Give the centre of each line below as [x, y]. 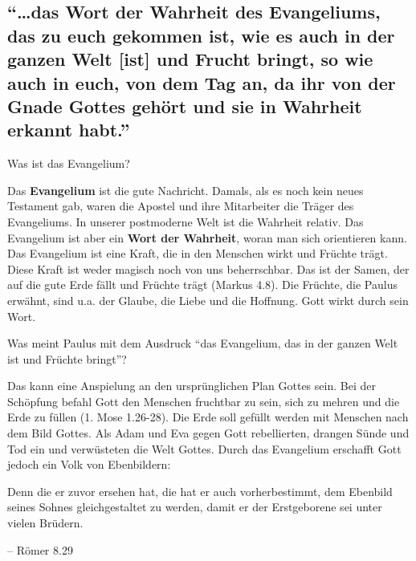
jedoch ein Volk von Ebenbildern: [89, 464]
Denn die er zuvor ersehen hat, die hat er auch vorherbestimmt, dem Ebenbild [200, 491]
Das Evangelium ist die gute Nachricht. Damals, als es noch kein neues [186, 190]
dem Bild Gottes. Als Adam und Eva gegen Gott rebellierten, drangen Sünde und [208, 433]
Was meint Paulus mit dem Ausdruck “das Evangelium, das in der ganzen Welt [203, 343]
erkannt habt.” [69, 130]
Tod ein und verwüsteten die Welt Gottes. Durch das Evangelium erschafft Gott [204, 448]
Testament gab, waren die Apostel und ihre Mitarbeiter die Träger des [181, 206]
